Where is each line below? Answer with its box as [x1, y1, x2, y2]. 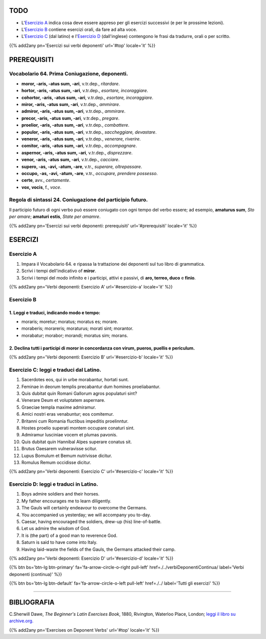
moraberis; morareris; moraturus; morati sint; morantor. [21, 325, 133, 331]
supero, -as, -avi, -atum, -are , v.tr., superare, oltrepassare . [21, 163, 142, 170]
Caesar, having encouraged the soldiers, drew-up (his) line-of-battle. [21, 519, 162, 525]
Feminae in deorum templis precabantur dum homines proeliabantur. [21, 384, 161, 390]
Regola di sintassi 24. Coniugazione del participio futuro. [9, 196, 148, 203]
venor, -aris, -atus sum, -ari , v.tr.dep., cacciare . [21, 157, 120, 163]
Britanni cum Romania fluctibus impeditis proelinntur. [21, 418, 129, 424]
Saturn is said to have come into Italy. [21, 539, 98, 545]
